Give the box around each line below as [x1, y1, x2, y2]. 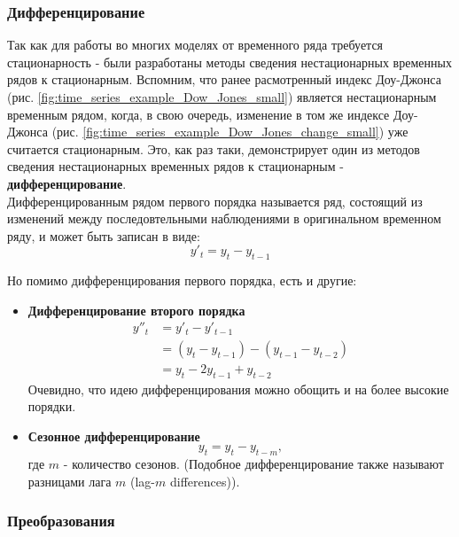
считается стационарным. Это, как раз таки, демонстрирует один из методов [7, 139, 420, 158]
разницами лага [27, 471, 112, 490]
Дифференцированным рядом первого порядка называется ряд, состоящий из [7, 191, 423, 210]
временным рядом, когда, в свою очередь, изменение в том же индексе [7, 105, 390, 123]
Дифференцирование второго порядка [27, 300, 245, 319]
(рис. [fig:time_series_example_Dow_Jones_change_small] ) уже [51, 122, 408, 141]
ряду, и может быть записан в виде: [7, 226, 200, 245]
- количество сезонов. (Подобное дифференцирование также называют [63, 455, 444, 473]
